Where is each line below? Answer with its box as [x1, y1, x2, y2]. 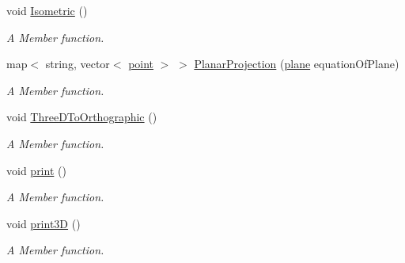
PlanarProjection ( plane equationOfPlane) [194, 55, 399, 72]
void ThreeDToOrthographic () [6, 109, 157, 125]
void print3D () [6, 215, 81, 231]
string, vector [45, 55, 110, 72]
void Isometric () [6, 2, 88, 18]
